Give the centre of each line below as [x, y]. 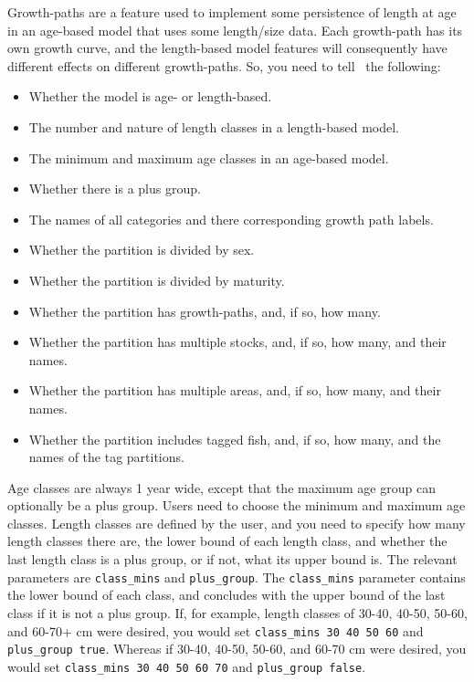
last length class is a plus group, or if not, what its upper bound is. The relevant [232, 559]
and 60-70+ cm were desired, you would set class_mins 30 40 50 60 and [216, 630]
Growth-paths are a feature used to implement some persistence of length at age [232, 12]
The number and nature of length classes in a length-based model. [214, 126]
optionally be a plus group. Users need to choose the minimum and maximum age [237, 505]
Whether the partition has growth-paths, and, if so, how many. [205, 311]
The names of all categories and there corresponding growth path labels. [231, 219]
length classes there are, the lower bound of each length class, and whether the [227, 541]
